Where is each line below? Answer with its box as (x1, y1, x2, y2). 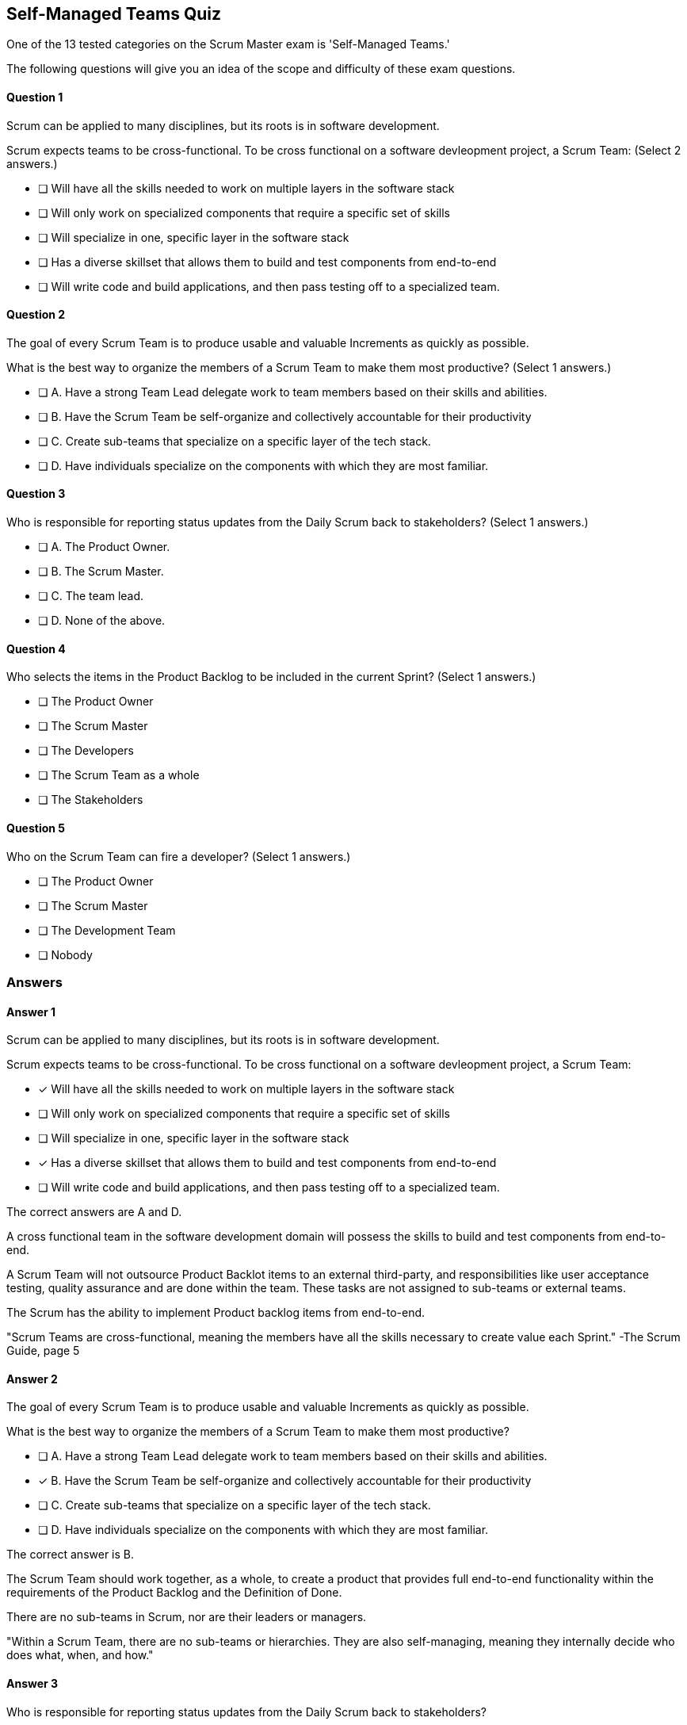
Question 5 (6, 820, 66, 835)
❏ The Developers (38, 744, 134, 758)
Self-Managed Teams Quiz (6, 4, 222, 24)
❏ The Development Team (38, 923, 176, 937)
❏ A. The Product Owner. (38, 540, 170, 554)
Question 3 (6, 487, 66, 501)
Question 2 (6, 308, 66, 322)
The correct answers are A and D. (6, 1205, 182, 1219)
